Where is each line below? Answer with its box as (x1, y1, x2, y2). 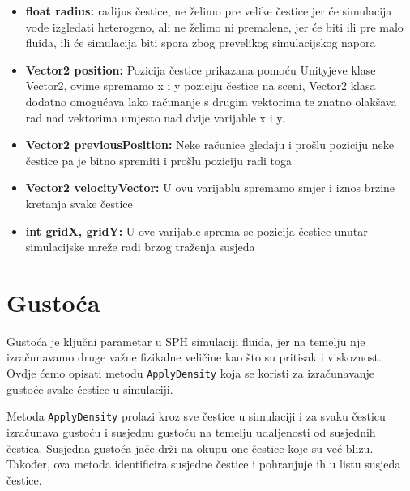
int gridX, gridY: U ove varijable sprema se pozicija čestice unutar (25, 222, 368, 239)
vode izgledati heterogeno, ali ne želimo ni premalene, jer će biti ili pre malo (25, 18, 404, 35)
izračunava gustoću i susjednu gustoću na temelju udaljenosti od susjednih (6, 423, 376, 440)
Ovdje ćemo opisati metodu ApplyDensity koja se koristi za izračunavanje (6, 365, 375, 382)
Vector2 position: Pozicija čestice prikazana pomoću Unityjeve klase (25, 61, 376, 78)
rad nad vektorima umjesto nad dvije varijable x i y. (25, 109, 285, 126)
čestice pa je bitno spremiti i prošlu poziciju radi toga (25, 152, 292, 169)
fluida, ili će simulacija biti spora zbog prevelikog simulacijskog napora (25, 34, 376, 51)
